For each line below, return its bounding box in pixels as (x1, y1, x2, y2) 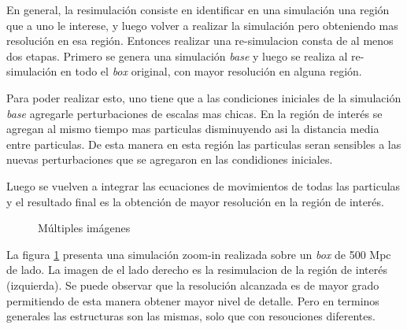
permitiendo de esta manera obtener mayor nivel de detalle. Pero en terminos (6, 292, 379, 309)
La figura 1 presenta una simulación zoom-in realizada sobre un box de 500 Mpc (6, 246, 391, 262)
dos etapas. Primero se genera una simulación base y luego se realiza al (6, 47, 348, 64)
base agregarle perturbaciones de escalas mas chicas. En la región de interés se (6, 105, 383, 121)
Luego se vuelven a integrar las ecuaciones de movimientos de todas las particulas (6, 177, 401, 194)
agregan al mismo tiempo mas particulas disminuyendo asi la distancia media (6, 120, 379, 137)
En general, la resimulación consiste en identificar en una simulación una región (6, 2, 390, 17)
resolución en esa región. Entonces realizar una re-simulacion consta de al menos (6, 32, 394, 49)
